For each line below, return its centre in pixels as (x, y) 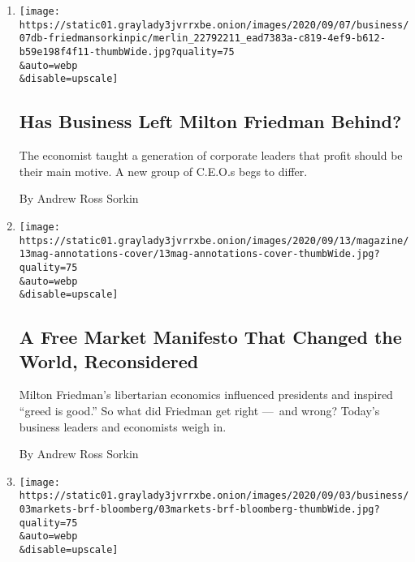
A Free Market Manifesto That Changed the (210, 337)
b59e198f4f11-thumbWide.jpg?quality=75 (127, 51)
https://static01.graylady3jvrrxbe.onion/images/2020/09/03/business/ (214, 496)
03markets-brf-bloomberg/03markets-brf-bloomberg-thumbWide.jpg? (199, 510)
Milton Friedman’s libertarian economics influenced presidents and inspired (206, 395)
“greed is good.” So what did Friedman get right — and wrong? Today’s (199, 411)
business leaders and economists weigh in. (123, 426)
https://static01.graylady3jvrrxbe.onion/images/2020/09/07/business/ (214, 25)
